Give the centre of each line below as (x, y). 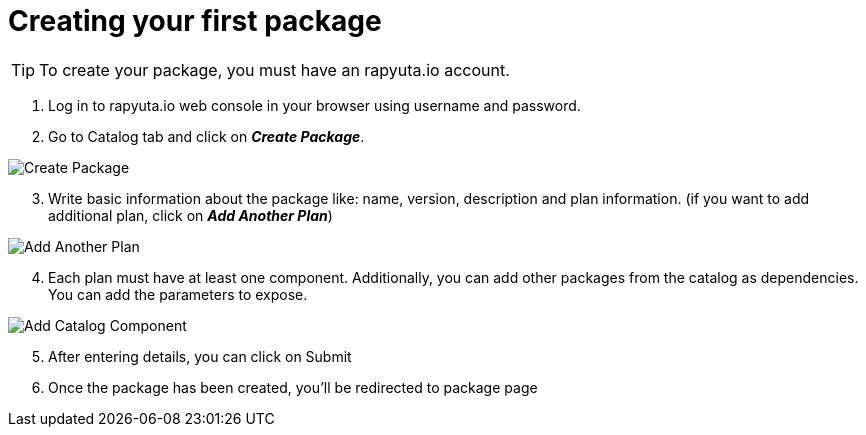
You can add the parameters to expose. (178, 294)
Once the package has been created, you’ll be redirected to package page (293, 387)
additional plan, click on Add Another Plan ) (190, 215)
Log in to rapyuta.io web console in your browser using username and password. (314, 105)
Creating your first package (195, 21)
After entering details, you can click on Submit (200, 356)
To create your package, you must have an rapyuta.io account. (274, 69)
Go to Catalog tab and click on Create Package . (206, 136)
